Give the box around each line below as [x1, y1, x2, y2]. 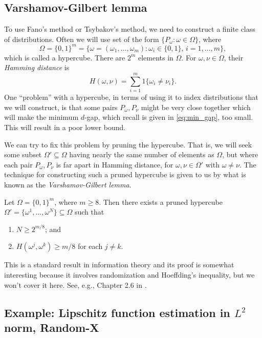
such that [74, 206, 104, 217]
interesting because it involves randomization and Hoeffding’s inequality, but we [4, 269, 255, 280]
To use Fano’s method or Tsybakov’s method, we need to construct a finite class [4, 24, 255, 34]
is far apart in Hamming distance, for [56, 159, 173, 170]
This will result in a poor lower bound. [4, 121, 126, 132]
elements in [138, 52, 173, 62]
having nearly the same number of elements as [69, 149, 214, 160]
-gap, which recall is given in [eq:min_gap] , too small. [84, 112, 253, 122]
